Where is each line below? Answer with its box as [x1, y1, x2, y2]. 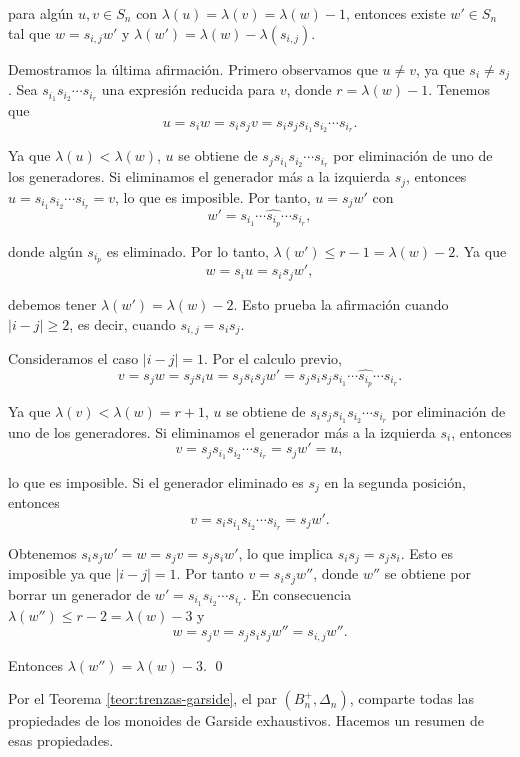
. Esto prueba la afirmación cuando [233, 293, 449, 314]
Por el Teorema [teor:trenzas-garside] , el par [8, 688, 277, 709]
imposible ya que [8, 563, 111, 584]
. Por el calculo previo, [203, 347, 342, 368]
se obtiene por [384, 563, 471, 584]
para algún [8, 3, 74, 23]
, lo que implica [238, 542, 333, 563]
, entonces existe [346, 3, 446, 23]
